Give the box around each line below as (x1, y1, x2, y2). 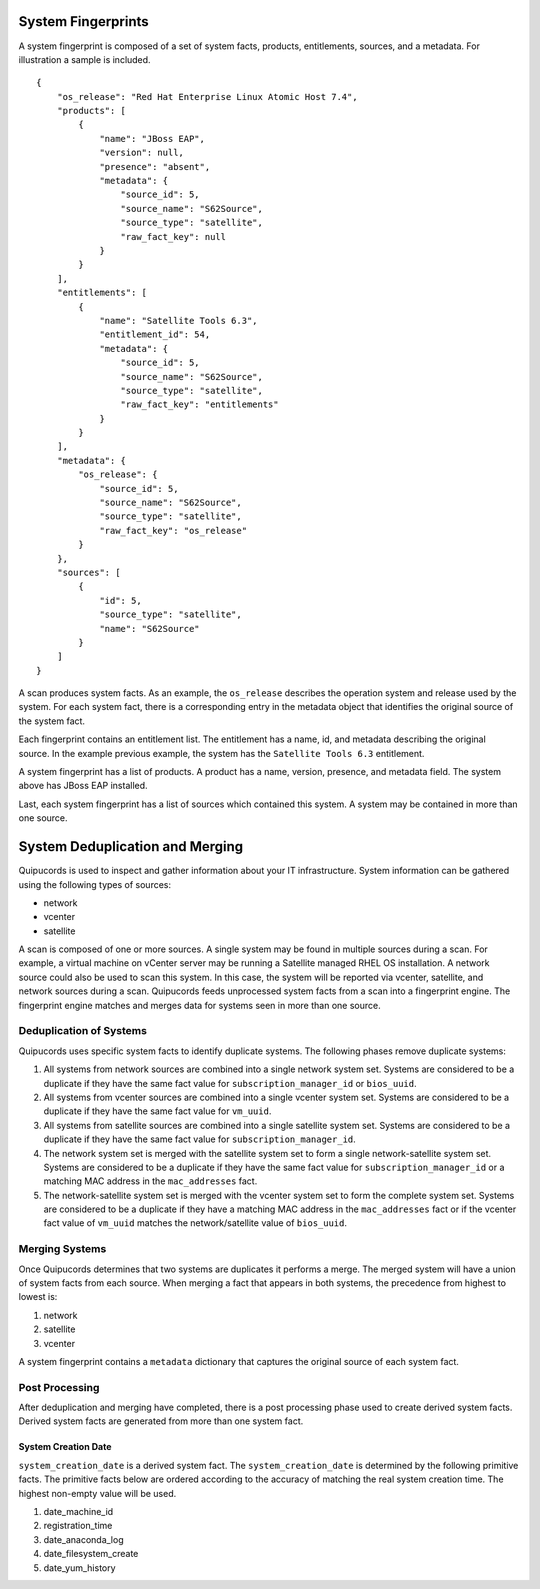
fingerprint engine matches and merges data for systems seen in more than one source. (18, 999, 381, 1011)
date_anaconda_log (43, 1533, 124, 1545)
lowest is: (18, 1291, 58, 1303)
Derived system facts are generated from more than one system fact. (18, 1415, 304, 1427)
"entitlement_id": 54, (99, 329, 211, 340)
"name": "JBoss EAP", (99, 133, 205, 144)
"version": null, (99, 147, 185, 159)
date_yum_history (43, 1561, 116, 1574)
